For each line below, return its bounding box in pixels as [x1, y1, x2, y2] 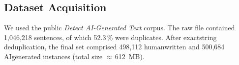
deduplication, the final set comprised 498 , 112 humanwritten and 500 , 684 [4, 42, 225, 52]
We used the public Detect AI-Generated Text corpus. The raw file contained [4, 22, 235, 33]
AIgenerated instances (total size [4, 51, 103, 61]
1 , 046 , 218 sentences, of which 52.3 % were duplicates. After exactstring [4, 32, 217, 42]
